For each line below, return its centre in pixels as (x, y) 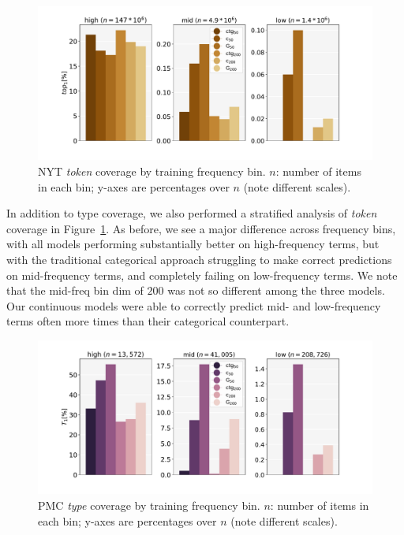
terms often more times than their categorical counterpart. (148, 321)
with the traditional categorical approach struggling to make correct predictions (199, 259)
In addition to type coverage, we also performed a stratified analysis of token (192, 213)
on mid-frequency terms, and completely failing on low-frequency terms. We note (202, 275)
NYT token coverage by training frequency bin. (152, 171)
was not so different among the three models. (276, 290)
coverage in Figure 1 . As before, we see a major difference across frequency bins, (201, 228)
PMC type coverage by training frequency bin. (149, 505)
